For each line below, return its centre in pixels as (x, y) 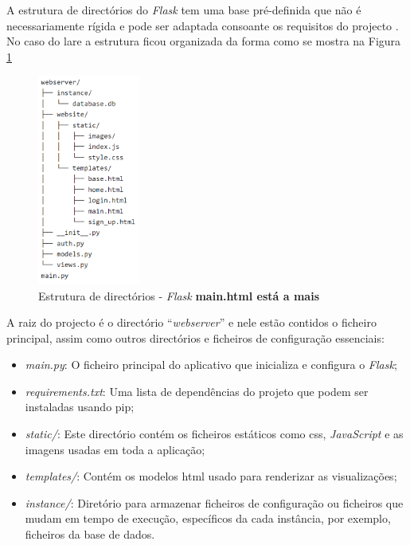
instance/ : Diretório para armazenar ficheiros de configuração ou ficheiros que (214, 502)
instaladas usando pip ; (80, 407)
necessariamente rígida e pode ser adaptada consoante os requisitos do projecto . (203, 25)
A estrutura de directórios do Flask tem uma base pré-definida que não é (184, 10)
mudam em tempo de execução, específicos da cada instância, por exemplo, (208, 518)
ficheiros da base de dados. (90, 534)
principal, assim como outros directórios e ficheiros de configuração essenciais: (195, 337)
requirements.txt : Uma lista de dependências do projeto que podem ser (197, 391)
